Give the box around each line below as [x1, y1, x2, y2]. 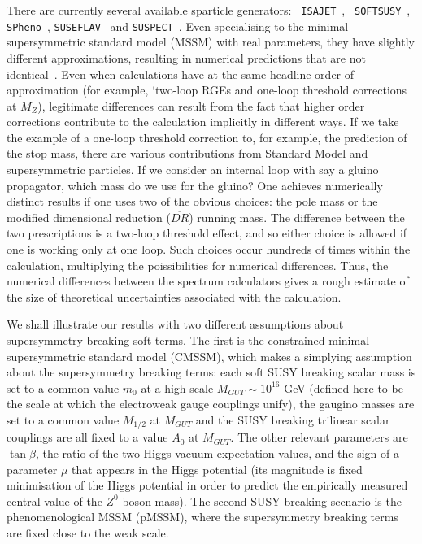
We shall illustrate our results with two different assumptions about [7, 316, 344, 333]
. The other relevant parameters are [230, 429, 408, 446]
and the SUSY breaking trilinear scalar [195, 411, 390, 428]
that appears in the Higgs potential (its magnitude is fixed [72, 460, 363, 477]
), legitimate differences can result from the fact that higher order [37, 97, 365, 114]
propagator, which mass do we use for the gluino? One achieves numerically [7, 176, 383, 194]
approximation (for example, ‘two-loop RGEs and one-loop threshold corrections [7, 81, 407, 98]
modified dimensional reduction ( [7, 208, 171, 225]
